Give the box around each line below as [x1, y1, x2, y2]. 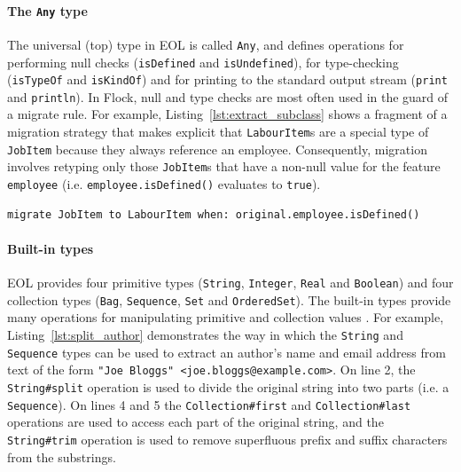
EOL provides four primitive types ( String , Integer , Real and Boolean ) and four [7, 273, 454, 292]
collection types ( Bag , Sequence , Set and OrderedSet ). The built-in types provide [7, 290, 451, 309]
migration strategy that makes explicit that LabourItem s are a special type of [7, 122, 429, 141]
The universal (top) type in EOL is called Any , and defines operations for [7, 35, 404, 53]
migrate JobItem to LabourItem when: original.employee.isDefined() [7, 208, 420, 221]
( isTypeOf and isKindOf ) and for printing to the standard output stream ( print [7, 70, 448, 89]
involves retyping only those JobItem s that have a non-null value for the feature [7, 157, 441, 176]
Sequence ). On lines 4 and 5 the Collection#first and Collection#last [7, 395, 411, 413]
